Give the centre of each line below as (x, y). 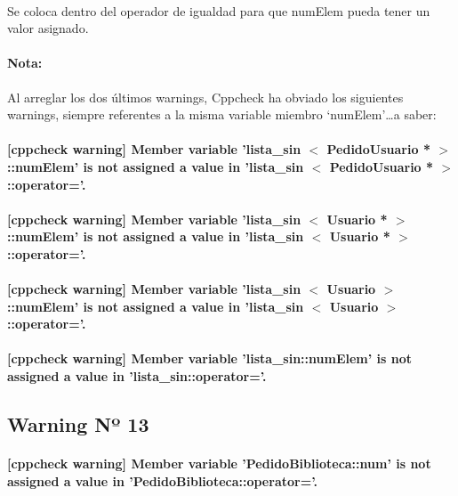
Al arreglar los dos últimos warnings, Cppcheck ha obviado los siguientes (205, 97)
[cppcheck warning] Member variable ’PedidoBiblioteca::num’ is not (219, 463)
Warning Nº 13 (78, 424)
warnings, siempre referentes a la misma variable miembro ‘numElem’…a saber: (222, 114)
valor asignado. (48, 28)
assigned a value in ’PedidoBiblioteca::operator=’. (162, 480)
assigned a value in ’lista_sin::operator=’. (137, 376)
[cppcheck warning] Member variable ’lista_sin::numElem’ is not (210, 358)
